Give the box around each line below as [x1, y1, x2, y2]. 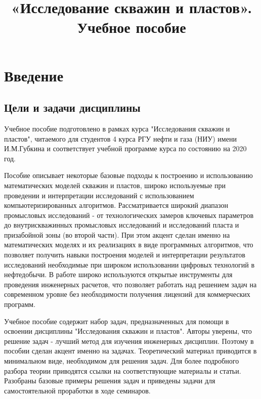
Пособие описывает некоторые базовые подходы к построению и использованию [4, 170, 253, 181]
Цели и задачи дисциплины [4, 100, 141, 115]
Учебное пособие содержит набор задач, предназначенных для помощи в [4, 316, 229, 326]
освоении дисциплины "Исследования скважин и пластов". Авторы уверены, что [4, 326, 252, 336]
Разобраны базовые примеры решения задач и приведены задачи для [4, 375, 215, 386]
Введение [4, 65, 64, 85]
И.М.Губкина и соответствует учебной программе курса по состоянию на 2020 [4, 143, 247, 154]
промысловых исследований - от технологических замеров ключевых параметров [4, 209, 254, 220]
